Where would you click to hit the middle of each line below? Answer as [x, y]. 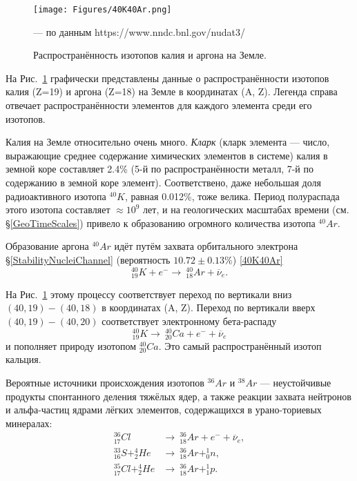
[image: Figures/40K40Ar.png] [103, 10]
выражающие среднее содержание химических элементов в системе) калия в [167, 155]
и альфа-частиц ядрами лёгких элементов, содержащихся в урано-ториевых [164, 410]
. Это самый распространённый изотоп [240, 345]
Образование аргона [47, 246]
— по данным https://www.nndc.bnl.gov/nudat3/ [139, 31]
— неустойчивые [296, 382]
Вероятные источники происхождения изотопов [105, 382]
